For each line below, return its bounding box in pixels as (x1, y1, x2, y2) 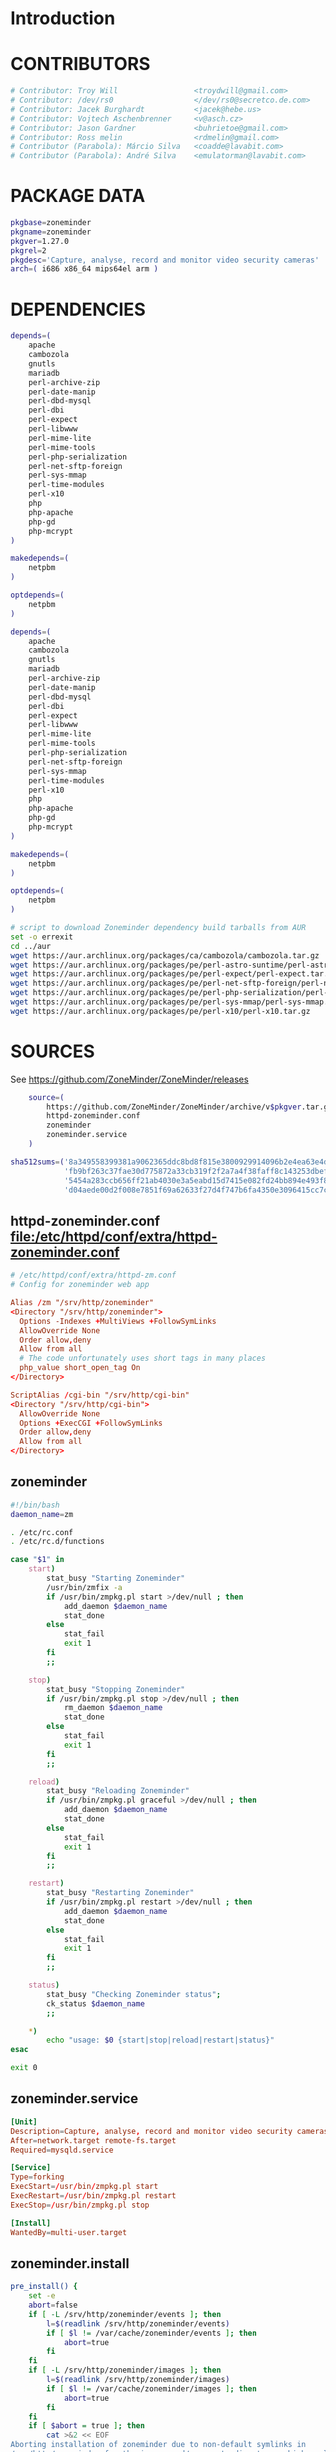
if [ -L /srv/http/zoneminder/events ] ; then (28, 2309, 222, 2319)
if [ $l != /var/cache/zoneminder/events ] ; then (46, 2328, 257, 2338)
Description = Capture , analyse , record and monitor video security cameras (10, 2126, 329, 2136)
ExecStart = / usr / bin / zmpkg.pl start (10, 2182, 159, 2192)
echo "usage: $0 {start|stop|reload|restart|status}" (46, 2035, 275, 2046)
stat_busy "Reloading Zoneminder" (46, 1786, 190, 1796)
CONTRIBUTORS (10, 53, 151, 76)
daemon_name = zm (10, 1509, 74, 1519)
